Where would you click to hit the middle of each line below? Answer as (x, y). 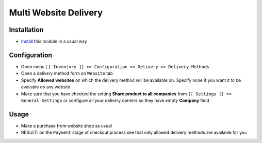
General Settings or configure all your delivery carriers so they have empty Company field (115, 100)
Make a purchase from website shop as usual (66, 126)
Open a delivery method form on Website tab (67, 73)
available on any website (46, 87)
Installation (26, 30)
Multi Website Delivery (56, 13)
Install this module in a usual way (54, 42)
